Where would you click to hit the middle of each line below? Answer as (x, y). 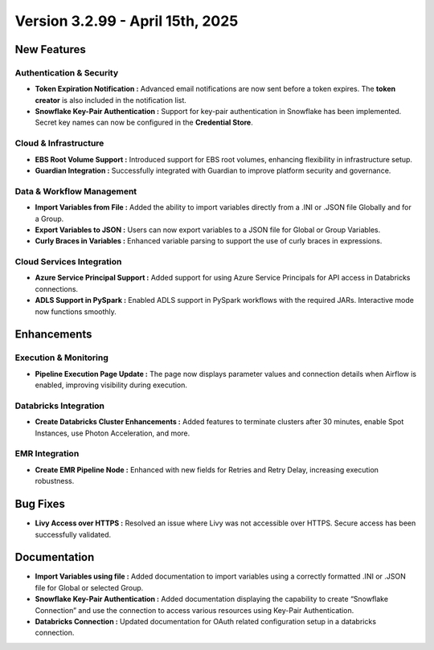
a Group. (49, 219)
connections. (57, 288)
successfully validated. (73, 534)
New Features (50, 49)
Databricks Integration (59, 406)
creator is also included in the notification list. (111, 100)
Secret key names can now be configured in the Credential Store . (144, 123)
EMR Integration (47, 454)
